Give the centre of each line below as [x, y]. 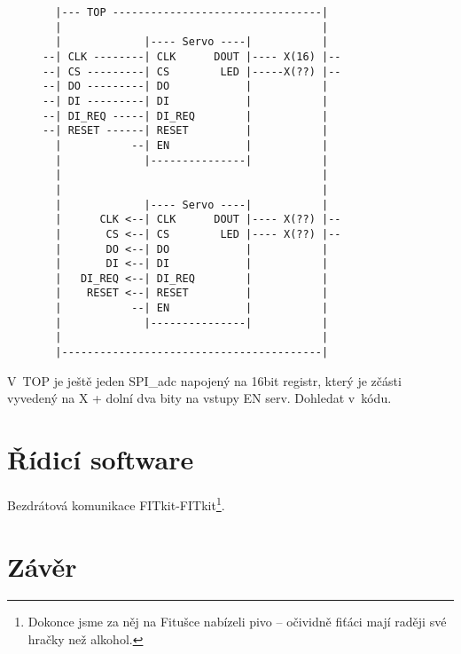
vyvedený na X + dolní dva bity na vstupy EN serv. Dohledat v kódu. [199, 398]
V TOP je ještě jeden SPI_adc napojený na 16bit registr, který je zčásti [204, 380]
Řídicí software [101, 459]
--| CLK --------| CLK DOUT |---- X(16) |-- [192, 56]
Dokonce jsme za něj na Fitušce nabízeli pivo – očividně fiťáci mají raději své [237, 622]
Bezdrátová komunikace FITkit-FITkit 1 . [116, 504]
